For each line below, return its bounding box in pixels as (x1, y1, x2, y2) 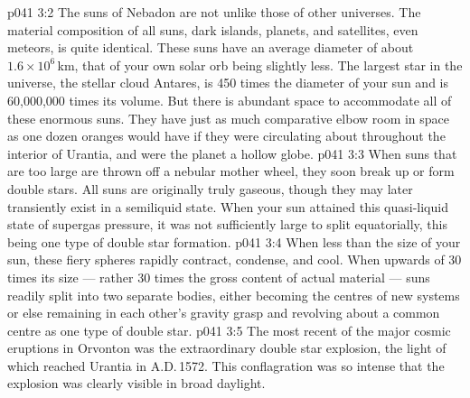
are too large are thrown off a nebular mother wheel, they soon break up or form (7, 162, 455, 180)
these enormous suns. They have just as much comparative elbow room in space (7, 108, 450, 127)
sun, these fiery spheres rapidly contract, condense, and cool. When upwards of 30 (7, 250, 462, 269)
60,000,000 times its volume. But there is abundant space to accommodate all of (7, 90, 452, 109)
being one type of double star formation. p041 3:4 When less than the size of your (7, 232, 461, 251)
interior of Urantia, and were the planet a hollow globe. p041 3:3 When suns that (7, 143, 457, 162)
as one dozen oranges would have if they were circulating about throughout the (7, 126, 446, 145)
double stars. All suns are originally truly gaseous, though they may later (7, 179, 413, 198)
